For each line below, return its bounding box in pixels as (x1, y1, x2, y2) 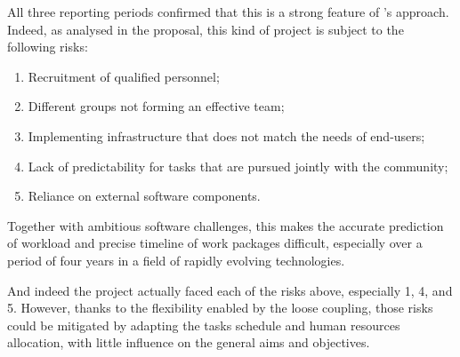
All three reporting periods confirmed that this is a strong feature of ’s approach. (7, 3, 449, 20)
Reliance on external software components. (28, 186, 261, 205)
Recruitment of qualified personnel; (28, 67, 220, 85)
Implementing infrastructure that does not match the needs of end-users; (28, 126, 425, 145)
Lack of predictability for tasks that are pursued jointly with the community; (28, 156, 448, 175)
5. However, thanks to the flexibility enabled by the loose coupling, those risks (7, 298, 433, 317)
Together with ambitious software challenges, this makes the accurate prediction (7, 216, 444, 234)
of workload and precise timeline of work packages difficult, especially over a (7, 234, 423, 252)
